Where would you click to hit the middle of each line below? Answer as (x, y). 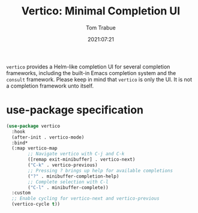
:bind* (20, 143)
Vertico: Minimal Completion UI (101, 11)
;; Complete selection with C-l (68, 182)
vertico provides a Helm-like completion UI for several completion (88, 67)
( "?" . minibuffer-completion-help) (73, 176)
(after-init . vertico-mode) (48, 137)
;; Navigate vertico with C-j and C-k (76, 154)
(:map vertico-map (35, 148)
